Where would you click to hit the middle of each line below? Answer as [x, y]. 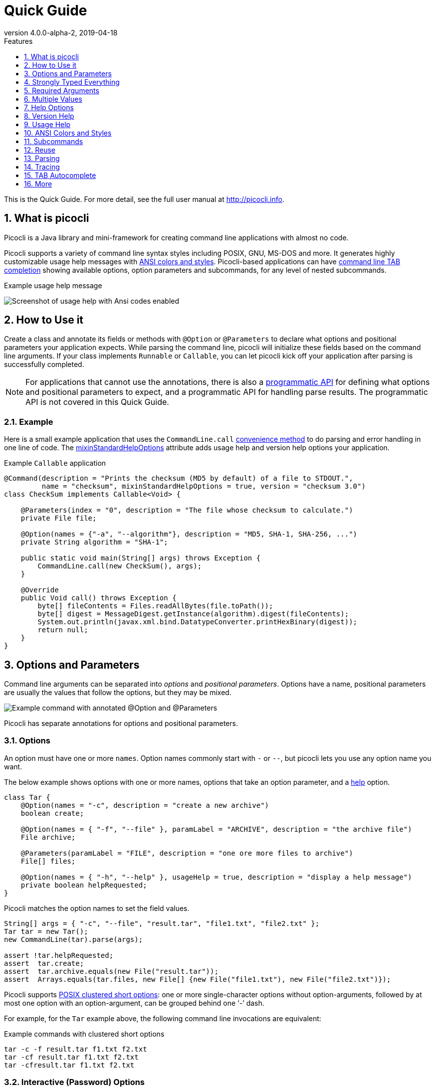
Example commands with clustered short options [84, 1034]
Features [18, 41]
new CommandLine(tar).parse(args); [74, 939]
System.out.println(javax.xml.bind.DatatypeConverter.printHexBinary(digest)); [198, 622]
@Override [40, 590]
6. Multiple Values [53, 99]
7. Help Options [49, 107]
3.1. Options [27, 741]
